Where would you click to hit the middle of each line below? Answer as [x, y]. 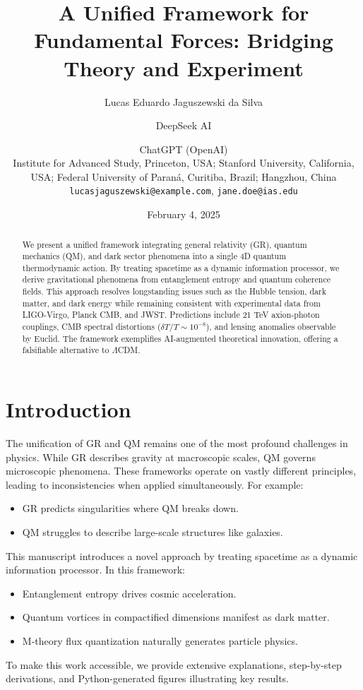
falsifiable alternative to [66, 350]
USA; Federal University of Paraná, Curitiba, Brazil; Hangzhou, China [184, 176]
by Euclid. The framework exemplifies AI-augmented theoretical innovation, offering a [180, 338]
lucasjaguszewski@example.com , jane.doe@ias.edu [184, 190]
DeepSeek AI [184, 125]
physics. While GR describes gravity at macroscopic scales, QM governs [161, 457]
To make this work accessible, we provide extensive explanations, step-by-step [174, 664]
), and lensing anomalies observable [271, 327]
